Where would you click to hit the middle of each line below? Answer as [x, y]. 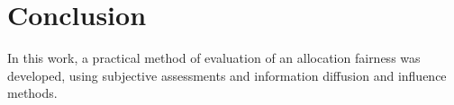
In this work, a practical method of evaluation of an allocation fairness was [214, 58]
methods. [32, 93]
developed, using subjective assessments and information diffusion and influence [227, 75]
